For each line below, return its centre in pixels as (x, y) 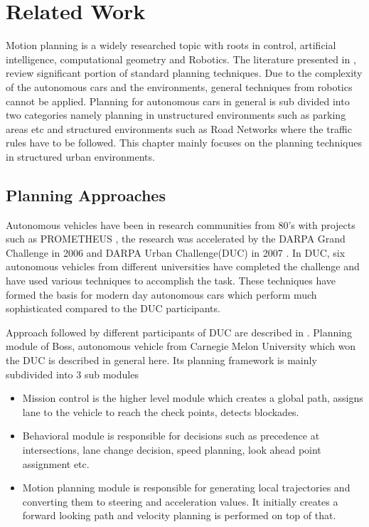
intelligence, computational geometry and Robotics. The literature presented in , (181, 59)
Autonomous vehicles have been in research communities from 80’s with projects (181, 224)
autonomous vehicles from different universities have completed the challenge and (183, 266)
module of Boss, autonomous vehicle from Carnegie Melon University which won (181, 346)
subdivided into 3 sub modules (72, 374)
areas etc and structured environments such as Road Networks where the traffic (179, 128)
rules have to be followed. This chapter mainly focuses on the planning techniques (184, 143)
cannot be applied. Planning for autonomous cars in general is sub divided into (178, 101)
